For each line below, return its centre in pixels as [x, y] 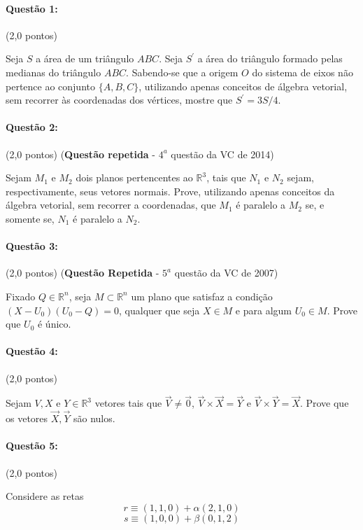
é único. [54, 324]
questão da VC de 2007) [226, 273]
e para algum [264, 310]
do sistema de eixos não [302, 72]
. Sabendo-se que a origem [182, 72]
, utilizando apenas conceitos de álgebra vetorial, [243, 86]
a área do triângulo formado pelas [270, 58]
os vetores [27, 418]
